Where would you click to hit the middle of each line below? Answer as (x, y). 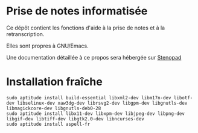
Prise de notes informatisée (77, 11)
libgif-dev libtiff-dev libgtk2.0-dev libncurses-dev (75, 119)
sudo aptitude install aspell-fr (48, 124)
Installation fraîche (54, 82)
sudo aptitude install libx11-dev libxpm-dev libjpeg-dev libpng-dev (96, 113)
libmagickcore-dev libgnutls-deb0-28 (54, 108)
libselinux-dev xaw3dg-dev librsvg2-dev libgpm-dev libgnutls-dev (102, 103)
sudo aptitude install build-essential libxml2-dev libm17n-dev (89, 97)
